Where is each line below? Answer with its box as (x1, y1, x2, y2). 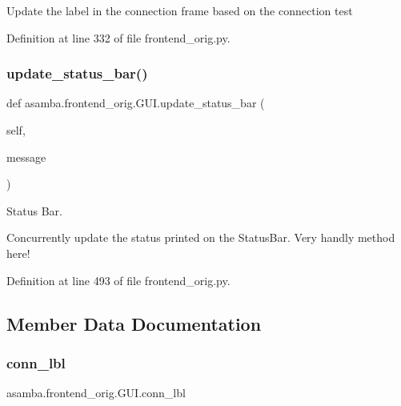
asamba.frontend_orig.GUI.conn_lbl (6, 384, 186, 401)
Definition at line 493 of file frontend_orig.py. (6, 271, 231, 288)
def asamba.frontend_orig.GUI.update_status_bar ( (6, 94, 265, 111)
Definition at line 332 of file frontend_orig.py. (6, 29, 231, 46)
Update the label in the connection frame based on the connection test (6, 2, 353, 18)
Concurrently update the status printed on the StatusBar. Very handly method (6, 229, 395, 246)
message (6, 148, 46, 165)
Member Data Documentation (6, 311, 262, 336)
